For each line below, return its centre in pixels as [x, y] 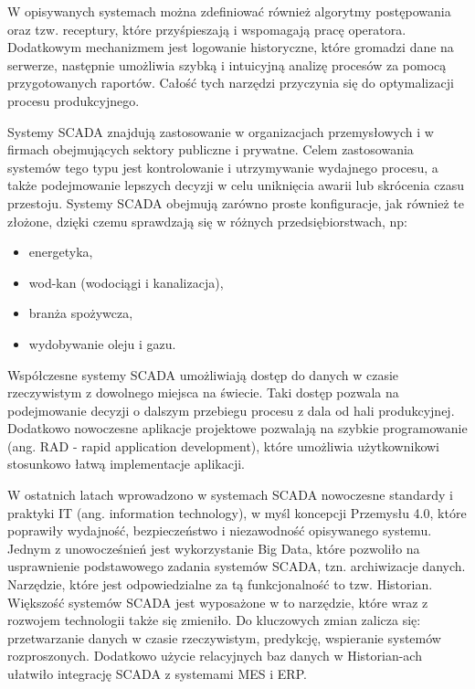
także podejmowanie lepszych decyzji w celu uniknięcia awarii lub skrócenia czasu [236, 185]
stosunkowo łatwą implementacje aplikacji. [126, 464]
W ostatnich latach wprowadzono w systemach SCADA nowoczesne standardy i [230, 495]
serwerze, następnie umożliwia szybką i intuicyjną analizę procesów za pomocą [227, 64]
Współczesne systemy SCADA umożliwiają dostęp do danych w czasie [203, 374]
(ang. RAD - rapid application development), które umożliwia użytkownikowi [223, 445]
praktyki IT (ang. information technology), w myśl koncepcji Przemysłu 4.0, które [237, 512]
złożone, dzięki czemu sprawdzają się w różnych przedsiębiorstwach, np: [207, 221]
